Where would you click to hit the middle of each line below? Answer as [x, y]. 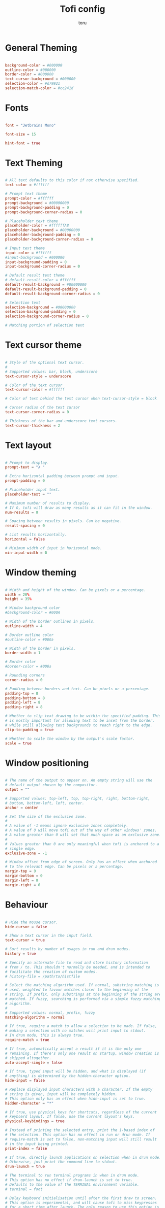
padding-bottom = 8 [25, 698]
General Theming [41, 48]
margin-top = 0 [21, 871]
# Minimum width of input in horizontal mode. [54, 548]
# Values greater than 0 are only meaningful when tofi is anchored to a [82, 844]
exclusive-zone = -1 [26, 853]
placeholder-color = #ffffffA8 [37, 226]
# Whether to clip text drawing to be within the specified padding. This [83, 716]
